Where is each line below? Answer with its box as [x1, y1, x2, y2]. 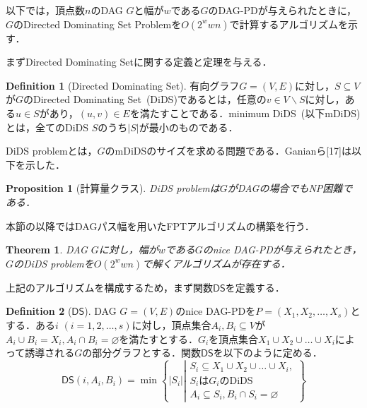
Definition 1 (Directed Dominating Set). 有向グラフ [6, 78, 240, 92]
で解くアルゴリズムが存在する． [142, 256, 291, 270]
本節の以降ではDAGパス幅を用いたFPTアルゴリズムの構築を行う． [6, 218, 315, 233]
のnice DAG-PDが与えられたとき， [202, 242, 362, 257]
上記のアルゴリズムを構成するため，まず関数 [6, 280, 213, 294]
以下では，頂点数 [6, 3, 85, 17]
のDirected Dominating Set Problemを [13, 16, 182, 31]
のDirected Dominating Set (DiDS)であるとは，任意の [23, 92, 267, 107]
